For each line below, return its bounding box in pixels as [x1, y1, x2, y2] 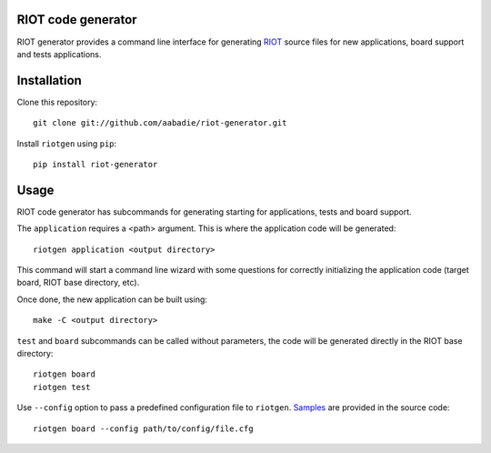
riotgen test [33, 382, 91, 392]
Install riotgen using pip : [16, 137, 117, 149]
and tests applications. [16, 48, 102, 59]
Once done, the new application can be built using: [16, 294, 208, 305]
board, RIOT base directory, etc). [16, 277, 140, 288]
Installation [16, 73, 82, 88]
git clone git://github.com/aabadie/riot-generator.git [33, 118, 287, 128]
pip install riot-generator [33, 159, 158, 169]
